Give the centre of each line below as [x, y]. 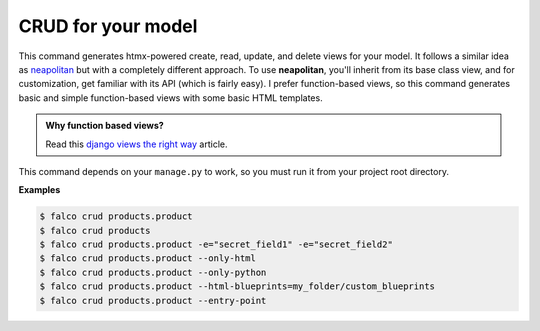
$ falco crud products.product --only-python [153, 272]
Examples [39, 190]
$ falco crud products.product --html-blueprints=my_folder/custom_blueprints [237, 286]
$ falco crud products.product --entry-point [153, 300]
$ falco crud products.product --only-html [148, 258]
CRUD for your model [108, 26]
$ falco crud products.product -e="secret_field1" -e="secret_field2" [216, 244]
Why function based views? [104, 126]
